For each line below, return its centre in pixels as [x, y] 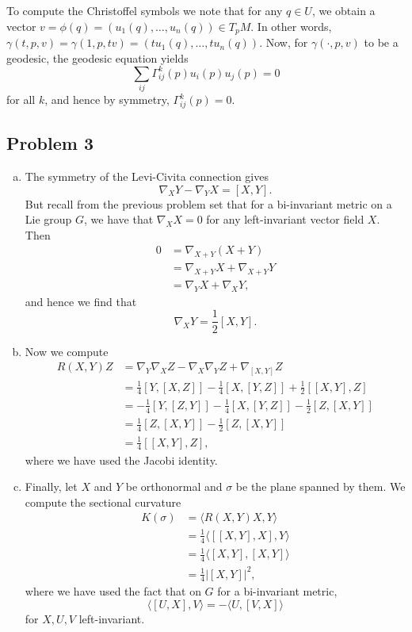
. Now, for [284, 42]
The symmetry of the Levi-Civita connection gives [147, 176]
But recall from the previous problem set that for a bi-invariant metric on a [208, 203]
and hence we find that [81, 301]
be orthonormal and [174, 486]
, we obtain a [343, 10]
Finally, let [51, 486]
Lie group [48, 219]
